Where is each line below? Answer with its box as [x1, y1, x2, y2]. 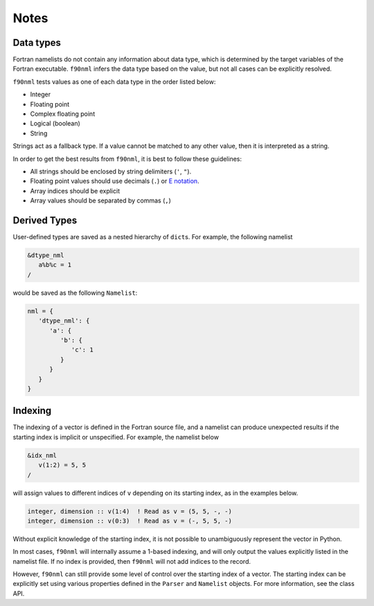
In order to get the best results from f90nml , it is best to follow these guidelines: [12, 155, 242, 163]
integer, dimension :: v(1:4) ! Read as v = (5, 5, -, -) [27, 507, 232, 515]
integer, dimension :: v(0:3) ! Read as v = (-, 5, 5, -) [27, 517, 232, 525]
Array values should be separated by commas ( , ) [30, 196, 171, 205]
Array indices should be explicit [30, 187, 121, 195]
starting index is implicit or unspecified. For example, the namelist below [12, 433, 220, 441]
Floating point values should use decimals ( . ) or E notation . [30, 177, 200, 185]
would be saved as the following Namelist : [12, 288, 138, 297]
